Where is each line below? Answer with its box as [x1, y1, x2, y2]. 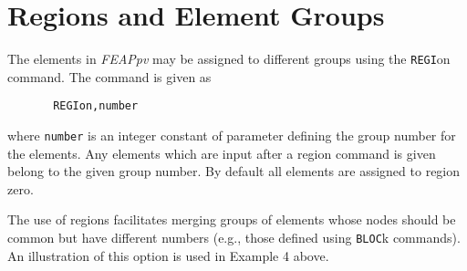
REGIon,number [53, 99, 139, 113]
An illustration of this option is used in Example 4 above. [7, 245, 329, 265]
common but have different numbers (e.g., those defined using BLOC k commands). [7, 228, 461, 247]
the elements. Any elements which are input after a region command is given [7, 143, 436, 162]
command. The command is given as [7, 67, 212, 86]
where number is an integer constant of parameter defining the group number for [7, 126, 456, 145]
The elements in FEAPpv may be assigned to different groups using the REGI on [7, 49, 451, 68]
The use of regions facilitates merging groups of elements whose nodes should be [7, 210, 456, 229]
